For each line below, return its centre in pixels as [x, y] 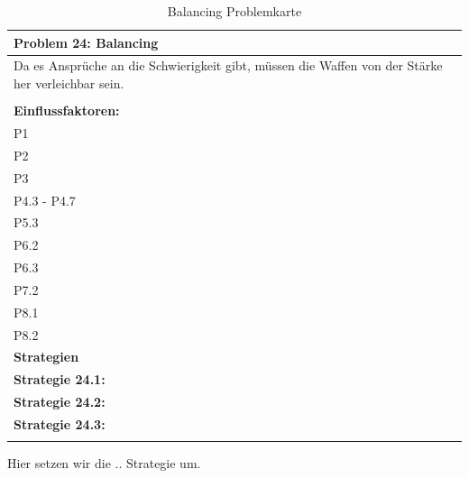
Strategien [46, 357]
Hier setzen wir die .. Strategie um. [104, 463]
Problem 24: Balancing [86, 42]
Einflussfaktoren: [67, 110]
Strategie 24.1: [60, 379]
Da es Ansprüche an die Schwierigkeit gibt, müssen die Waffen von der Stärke [228, 65]
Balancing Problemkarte [234, 11]
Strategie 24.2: [60, 402]
